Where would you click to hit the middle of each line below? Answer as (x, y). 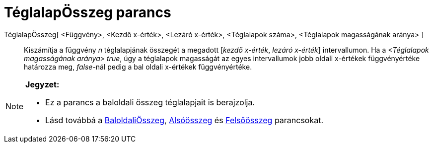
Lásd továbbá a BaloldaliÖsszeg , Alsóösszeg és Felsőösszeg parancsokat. (184, 120)
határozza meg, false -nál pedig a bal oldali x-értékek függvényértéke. (138, 67)
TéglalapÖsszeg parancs (88, 12)
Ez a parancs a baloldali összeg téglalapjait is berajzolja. (150, 102)
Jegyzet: (42, 84)
